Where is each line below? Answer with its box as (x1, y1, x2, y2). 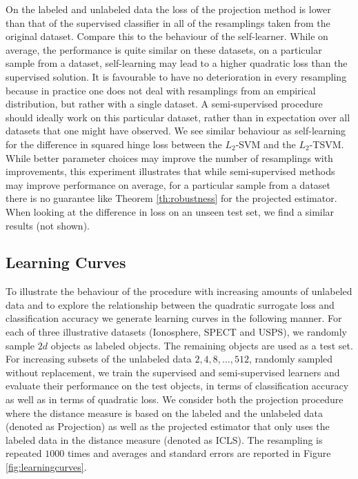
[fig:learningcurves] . (6, 460, 87, 474)
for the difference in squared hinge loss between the (6, 136, 222, 151)
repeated (6, 446, 42, 460)
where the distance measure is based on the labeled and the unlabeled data (6, 405, 324, 420)
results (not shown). (6, 218, 90, 232)
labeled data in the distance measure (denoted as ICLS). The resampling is (6, 432, 323, 447)
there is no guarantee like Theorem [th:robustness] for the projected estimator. (6, 191, 337, 205)
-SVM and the (235, 136, 296, 151)
